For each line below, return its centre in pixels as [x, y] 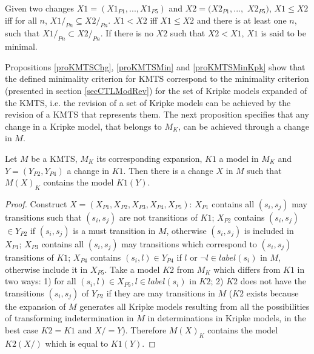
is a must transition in [114, 230]
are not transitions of [158, 217]
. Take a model [132, 269]
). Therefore [144, 329]
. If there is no [127, 33]
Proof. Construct [36, 203]
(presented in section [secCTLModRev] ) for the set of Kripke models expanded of [156, 90]
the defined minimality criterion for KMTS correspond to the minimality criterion [157, 78]
